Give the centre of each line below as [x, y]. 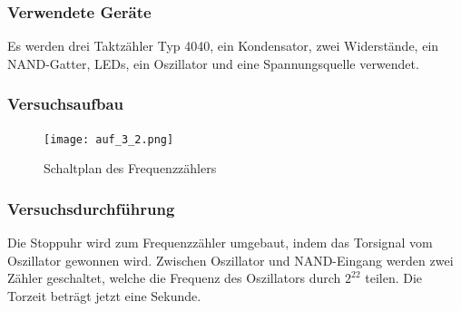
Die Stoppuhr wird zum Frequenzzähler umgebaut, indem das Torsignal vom [220, 243]
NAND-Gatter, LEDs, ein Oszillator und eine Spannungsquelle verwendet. [213, 63]
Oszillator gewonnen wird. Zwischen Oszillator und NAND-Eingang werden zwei [230, 260]
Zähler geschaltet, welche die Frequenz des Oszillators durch [174, 278]
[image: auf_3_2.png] [109, 139]
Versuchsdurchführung [91, 208]
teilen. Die [394, 278]
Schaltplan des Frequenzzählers [130, 168]
